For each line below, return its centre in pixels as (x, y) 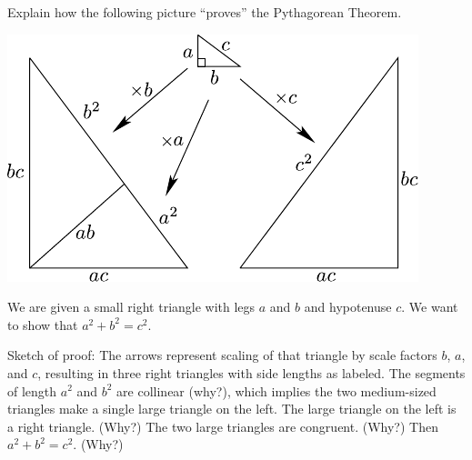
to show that (43, 324)
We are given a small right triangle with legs (131, 307)
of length (32, 390)
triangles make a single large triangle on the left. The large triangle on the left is (232, 409)
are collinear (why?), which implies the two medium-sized (276, 390)
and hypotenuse (348, 307)
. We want (430, 307)
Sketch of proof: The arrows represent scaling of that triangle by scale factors (222, 355)
